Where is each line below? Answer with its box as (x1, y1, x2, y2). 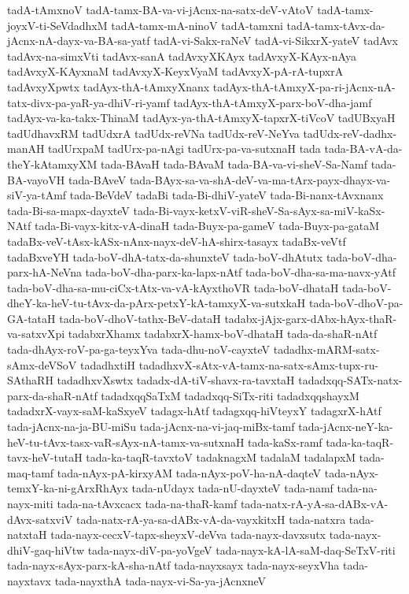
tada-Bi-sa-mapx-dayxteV (7, 202, 130, 218)
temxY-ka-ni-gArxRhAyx (7, 480, 128, 496)
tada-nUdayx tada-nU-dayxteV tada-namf (131, 480, 333, 496)
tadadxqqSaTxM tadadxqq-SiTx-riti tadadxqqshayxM (101, 387, 359, 403)
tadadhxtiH (80, 356, 136, 373)
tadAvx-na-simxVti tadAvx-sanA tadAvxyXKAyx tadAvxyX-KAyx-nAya (7, 47, 356, 64)
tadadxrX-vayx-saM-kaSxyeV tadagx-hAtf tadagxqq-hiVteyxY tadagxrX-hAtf (7, 403, 381, 419)
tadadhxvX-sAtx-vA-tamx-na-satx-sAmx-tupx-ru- (138, 356, 379, 373)
